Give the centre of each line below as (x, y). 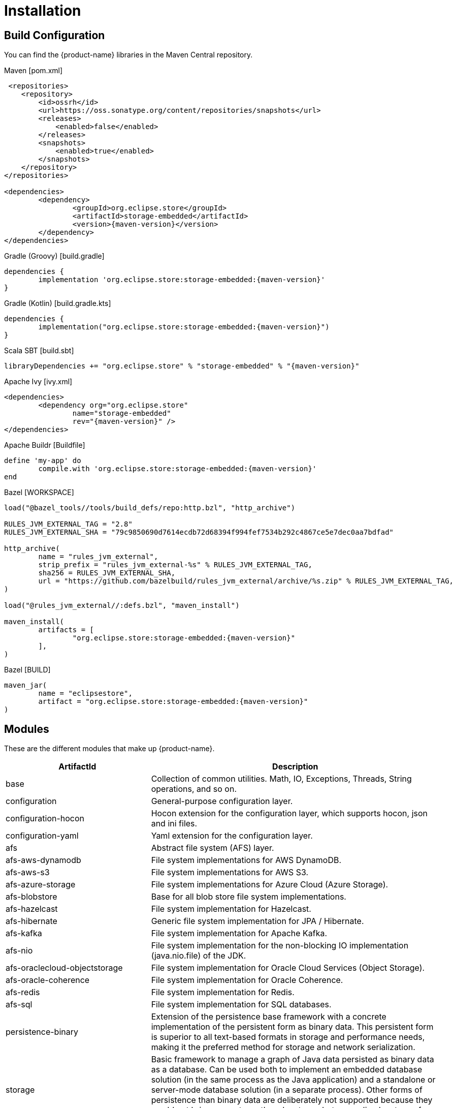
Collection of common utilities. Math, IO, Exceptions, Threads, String (281, 779)
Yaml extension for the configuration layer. (232, 836)
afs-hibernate (31, 921)
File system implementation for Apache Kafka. (239, 933)
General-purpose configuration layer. (222, 801)
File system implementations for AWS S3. (230, 872)
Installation (43, 11)
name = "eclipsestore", (85, 694)
